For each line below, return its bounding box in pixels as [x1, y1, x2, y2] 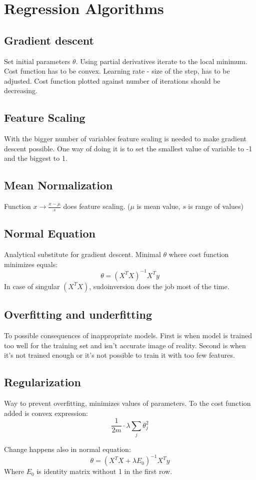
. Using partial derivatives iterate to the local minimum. [75, 56, 247, 66]
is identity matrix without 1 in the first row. [36, 466, 172, 476]
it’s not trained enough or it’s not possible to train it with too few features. [4, 350, 235, 360]
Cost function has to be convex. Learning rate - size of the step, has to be [4, 66, 230, 76]
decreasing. [4, 85, 38, 96]
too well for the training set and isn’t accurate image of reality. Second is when [4, 340, 246, 350]
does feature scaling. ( [63, 201, 130, 211]
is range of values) [188, 201, 243, 211]
